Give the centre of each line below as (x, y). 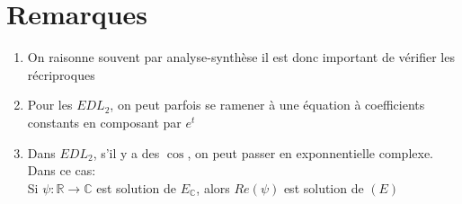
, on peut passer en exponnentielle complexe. (311, 152)
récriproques (61, 74)
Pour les (50, 105)
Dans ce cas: (62, 170)
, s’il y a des (126, 152)
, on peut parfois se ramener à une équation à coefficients (267, 105)
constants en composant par (104, 122)
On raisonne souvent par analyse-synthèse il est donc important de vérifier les (241, 57)
